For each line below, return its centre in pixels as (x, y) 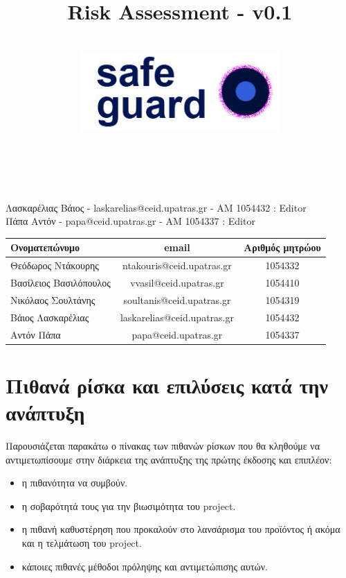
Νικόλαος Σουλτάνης (53, 299)
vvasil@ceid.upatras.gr (177, 283)
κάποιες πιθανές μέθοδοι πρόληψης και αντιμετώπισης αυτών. (145, 566)
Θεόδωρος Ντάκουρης (55, 265)
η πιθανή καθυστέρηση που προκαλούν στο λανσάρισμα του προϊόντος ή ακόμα (181, 529)
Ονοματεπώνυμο (45, 247)
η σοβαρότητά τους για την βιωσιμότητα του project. (129, 505)
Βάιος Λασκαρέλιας (50, 317)
